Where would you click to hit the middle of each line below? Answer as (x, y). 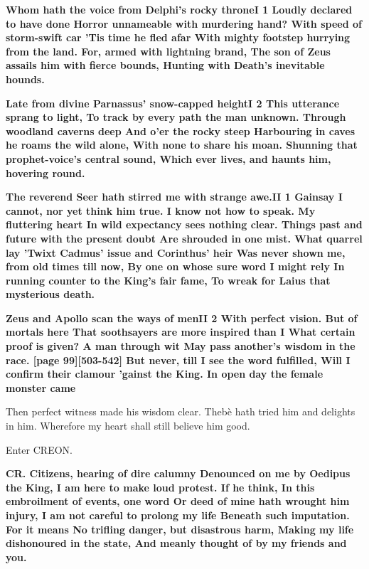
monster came (41, 387)
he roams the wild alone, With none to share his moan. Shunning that (182, 145)
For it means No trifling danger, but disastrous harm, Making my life (180, 529)
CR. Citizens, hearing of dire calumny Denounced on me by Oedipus (178, 473)
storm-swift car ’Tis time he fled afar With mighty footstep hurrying (178, 37)
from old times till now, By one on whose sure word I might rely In (175, 266)
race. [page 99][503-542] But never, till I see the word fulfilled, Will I (178, 360)
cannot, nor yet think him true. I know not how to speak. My (161, 210)
